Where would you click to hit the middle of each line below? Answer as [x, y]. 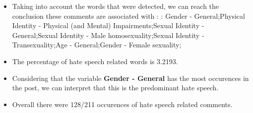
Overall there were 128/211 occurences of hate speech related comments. [122, 104]
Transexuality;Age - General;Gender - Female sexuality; [97, 45]
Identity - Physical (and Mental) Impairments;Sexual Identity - [108, 25]
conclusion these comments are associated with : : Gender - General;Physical [128, 16]
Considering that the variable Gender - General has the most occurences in [130, 78]
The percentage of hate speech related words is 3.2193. [95, 61]
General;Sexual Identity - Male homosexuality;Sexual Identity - [108, 35]
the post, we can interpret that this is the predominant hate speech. [115, 88]
